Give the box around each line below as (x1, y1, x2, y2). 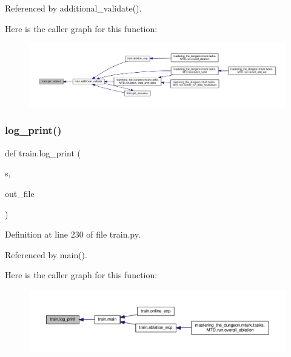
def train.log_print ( (5, 146, 81, 159)
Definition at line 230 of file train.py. (5, 228, 141, 241)
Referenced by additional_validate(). (5, 2, 142, 14)
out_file (5, 187, 35, 199)
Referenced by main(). (5, 248, 87, 261)
